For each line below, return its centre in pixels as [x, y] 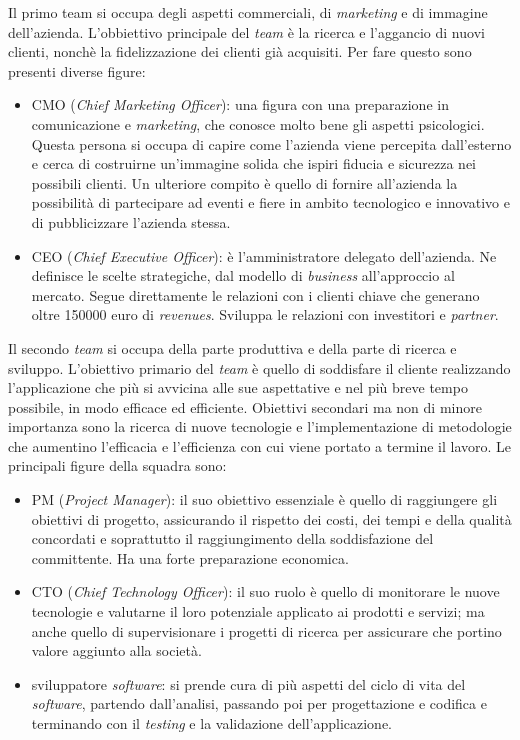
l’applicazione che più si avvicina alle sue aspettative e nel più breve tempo [238, 387]
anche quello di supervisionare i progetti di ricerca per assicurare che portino [266, 630]
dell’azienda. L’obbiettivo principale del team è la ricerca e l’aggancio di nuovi [246, 31]
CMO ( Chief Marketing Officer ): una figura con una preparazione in [240, 104]
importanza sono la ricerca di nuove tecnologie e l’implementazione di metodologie [260, 426]
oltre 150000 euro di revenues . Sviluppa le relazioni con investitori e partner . [265, 314]
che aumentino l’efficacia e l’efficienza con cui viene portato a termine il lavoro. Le [260, 445]
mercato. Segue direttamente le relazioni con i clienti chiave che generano [255, 294]
